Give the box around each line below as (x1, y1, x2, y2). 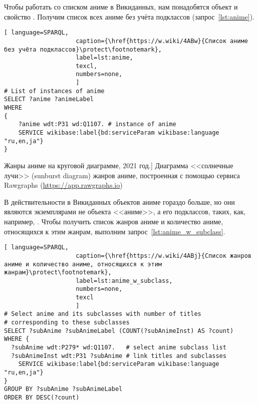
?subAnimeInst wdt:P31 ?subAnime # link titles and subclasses (11, 352, 226, 359)
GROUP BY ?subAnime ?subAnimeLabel (4, 385, 123, 393)
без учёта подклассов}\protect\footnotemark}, (4, 46, 162, 53)
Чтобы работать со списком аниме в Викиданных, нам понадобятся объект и (4, 2, 238, 12)
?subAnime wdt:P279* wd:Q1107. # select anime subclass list (11, 344, 226, 351)
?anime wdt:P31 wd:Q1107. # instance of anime (18, 121, 176, 128)
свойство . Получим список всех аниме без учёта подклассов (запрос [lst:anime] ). (4, 11, 255, 22)
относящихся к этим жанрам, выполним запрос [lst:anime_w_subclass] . (4, 226, 225, 236)
